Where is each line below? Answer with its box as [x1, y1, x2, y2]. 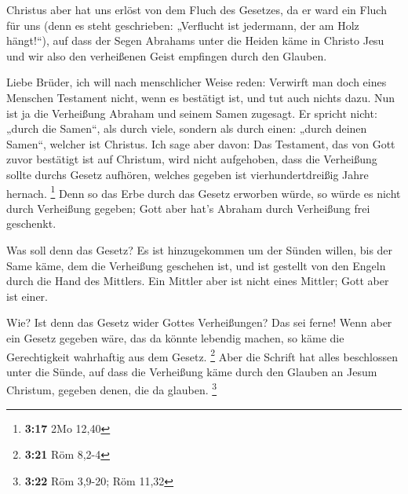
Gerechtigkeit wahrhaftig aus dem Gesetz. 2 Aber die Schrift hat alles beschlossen [6, 346, 398, 364]
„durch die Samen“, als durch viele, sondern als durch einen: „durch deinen [6, 120, 367, 137]
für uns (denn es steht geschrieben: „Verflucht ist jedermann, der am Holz [6, 16, 359, 33]
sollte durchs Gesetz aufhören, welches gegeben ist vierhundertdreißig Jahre [6, 166, 369, 182]
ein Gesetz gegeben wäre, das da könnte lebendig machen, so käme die [6, 329, 344, 346]
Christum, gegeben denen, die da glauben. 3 [6, 379, 217, 398]
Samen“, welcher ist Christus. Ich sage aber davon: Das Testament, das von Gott [6, 135, 395, 152]
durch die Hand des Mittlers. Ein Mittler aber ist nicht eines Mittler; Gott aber [6, 273, 389, 289]
